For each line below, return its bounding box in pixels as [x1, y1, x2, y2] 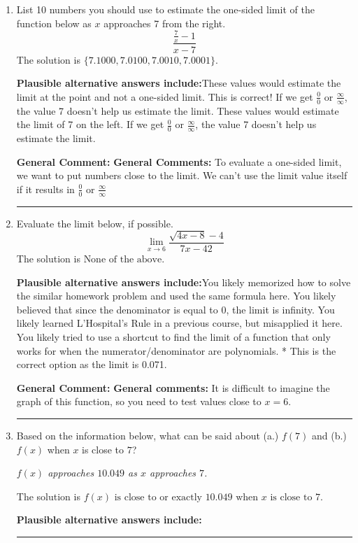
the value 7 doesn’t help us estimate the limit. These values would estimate [16, 103, 339, 118]
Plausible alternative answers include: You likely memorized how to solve [16, 274, 351, 289]
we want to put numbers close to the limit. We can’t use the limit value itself [16, 168, 348, 183]
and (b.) [311, 428, 347, 442]
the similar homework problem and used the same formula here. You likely [16, 288, 336, 303]
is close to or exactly [114, 492, 202, 502]
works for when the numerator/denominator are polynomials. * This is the [16, 343, 336, 358]
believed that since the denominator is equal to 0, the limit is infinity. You [16, 302, 335, 316]
